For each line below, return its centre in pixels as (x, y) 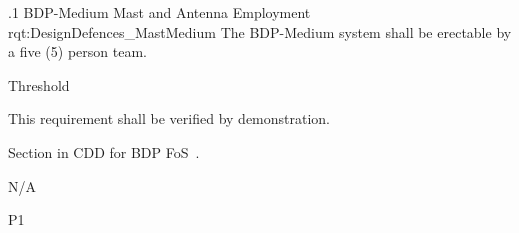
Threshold (39, 84)
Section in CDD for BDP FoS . (104, 151)
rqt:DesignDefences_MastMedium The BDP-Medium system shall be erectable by (260, 31)
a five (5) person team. (77, 51)
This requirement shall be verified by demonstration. (169, 118)
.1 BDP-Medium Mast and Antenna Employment (159, 12)
